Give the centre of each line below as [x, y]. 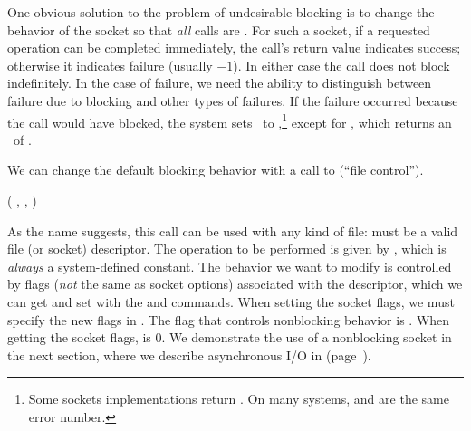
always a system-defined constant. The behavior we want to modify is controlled [230, 266]
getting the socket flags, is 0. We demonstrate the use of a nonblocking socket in [230, 337]
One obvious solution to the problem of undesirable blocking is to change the [221, 12]
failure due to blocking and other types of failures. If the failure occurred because [233, 100]
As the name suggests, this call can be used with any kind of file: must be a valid [233, 230]
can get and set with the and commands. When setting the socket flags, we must [231, 301]
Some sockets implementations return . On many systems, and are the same [239, 399]
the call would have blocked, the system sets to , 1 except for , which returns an [230, 120]
